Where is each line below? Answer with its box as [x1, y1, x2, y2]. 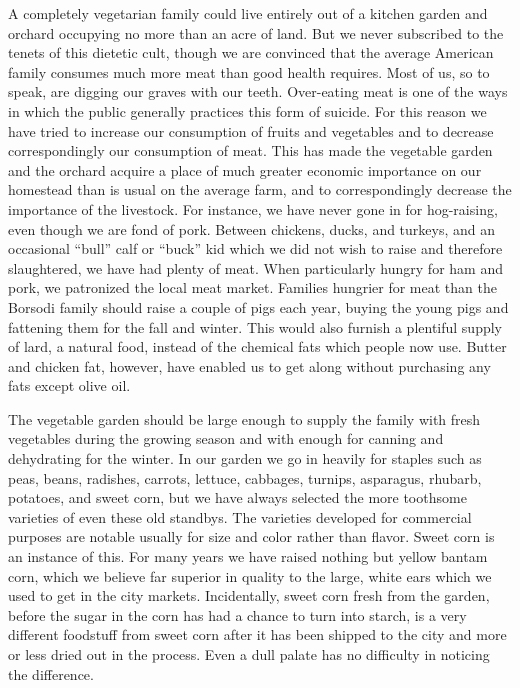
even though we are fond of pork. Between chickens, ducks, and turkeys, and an [8, 218, 496, 239]
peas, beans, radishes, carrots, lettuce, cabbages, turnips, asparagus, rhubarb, [8, 467, 482, 488]
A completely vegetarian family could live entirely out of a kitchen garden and [8, 3, 488, 23]
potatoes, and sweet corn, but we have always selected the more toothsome [8, 487, 467, 508]
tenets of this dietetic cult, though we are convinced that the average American [8, 42, 494, 63]
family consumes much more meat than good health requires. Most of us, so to [8, 61, 490, 82]
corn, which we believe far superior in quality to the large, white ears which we [8, 565, 492, 586]
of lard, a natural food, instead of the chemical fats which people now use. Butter [8, 336, 507, 357]
